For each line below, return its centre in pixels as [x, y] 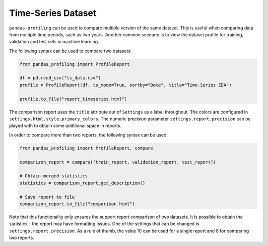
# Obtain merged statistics [54, 176]
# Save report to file [47, 197]
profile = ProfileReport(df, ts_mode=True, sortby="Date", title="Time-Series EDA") [126, 85]
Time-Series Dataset [53, 13]
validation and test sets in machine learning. [54, 42]
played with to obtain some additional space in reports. [65, 126]
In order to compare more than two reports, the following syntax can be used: [89, 135]
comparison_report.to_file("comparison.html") [77, 204]
